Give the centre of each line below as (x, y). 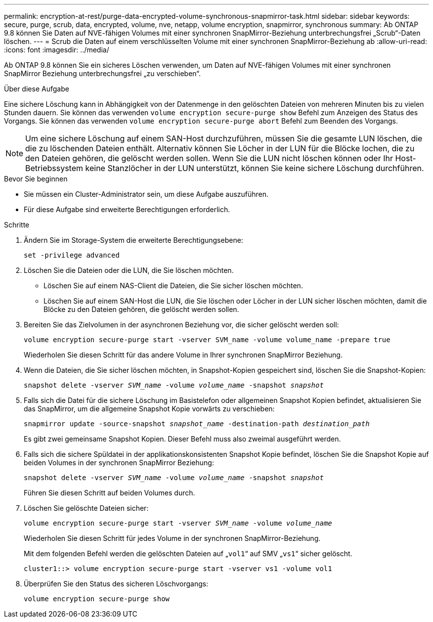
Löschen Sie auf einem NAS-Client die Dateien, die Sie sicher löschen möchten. (173, 286)
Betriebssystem (54, 168)
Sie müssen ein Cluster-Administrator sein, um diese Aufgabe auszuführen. (146, 194)
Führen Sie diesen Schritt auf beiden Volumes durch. (109, 493)
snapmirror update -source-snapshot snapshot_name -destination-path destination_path (197, 424)
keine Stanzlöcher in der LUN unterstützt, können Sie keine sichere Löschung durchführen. (255, 168)
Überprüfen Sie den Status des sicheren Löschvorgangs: (116, 584)
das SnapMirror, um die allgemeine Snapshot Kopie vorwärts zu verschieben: (149, 409)
